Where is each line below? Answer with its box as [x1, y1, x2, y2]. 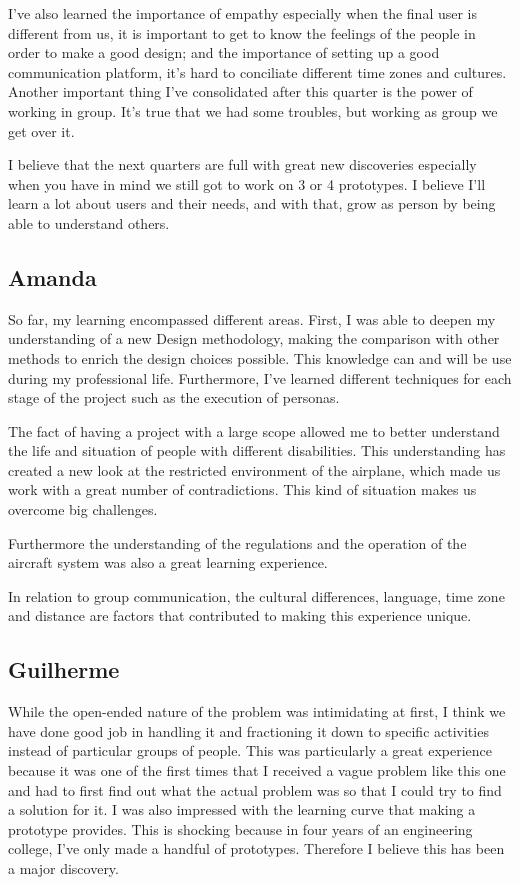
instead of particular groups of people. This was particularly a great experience [8, 740, 492, 761]
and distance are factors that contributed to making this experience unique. [8, 605, 472, 626]
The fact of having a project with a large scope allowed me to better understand [8, 420, 500, 441]
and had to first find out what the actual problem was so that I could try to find [8, 779, 502, 800]
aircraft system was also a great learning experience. [8, 552, 328, 573]
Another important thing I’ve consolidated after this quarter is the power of [8, 81, 473, 102]
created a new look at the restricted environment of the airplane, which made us [8, 459, 501, 480]
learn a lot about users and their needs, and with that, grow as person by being [8, 193, 496, 214]
